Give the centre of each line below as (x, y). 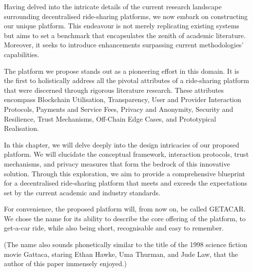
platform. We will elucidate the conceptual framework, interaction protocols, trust (126, 154)
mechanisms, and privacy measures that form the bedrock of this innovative (117, 163)
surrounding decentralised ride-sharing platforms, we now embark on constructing (126, 16)
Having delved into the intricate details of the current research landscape (113, 6)
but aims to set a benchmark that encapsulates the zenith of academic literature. (125, 35)
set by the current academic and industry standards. (82, 192)
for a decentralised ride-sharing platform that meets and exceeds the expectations (126, 183)
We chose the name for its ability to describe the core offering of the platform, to (125, 218)
